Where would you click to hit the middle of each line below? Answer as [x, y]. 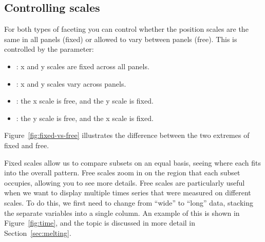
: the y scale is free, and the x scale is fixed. [85, 118]
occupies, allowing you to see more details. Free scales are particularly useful [125, 182]
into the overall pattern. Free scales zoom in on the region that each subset [122, 173]
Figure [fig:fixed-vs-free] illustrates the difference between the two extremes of [127, 135]
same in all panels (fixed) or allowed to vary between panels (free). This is [121, 39]
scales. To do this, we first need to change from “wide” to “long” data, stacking [129, 202]
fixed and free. [27, 145]
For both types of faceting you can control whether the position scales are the [126, 29]
